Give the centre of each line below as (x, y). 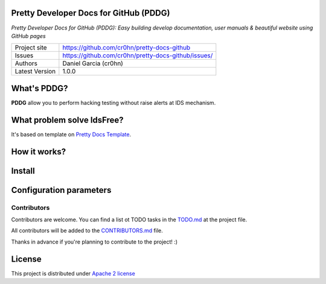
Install (23, 171)
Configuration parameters (61, 190)
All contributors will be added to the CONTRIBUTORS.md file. (87, 231)
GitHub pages (28, 36)
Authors (26, 63)
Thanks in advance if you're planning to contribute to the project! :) (94, 242)
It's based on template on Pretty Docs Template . (71, 134)
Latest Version (35, 71)
